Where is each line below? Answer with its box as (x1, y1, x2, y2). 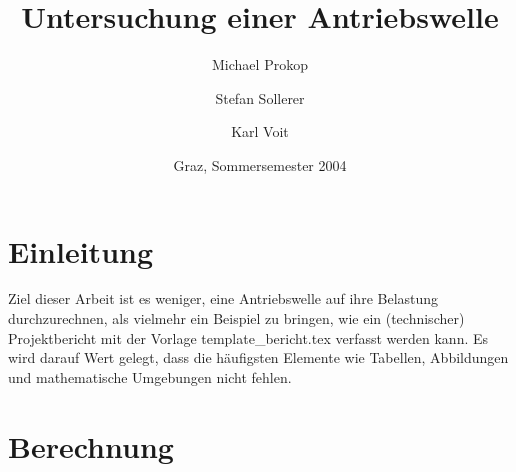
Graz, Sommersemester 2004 (173, 154, 347, 175)
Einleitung (8, 230, 154, 271)
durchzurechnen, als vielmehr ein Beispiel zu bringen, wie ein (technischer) (8, 308, 465, 329)
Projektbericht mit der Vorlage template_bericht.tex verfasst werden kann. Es (8, 327, 489, 348)
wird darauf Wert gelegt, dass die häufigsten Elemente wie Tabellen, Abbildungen (8, 347, 509, 368)
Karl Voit (231, 121, 289, 142)
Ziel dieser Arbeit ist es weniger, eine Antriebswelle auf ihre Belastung (8, 288, 439, 309)
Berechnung (8, 425, 174, 466)
